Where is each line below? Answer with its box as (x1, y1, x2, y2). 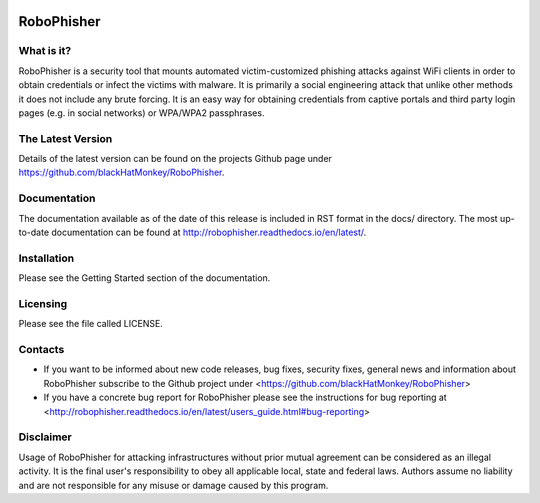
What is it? (18, 44, 72, 58)
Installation (18, 251, 75, 265)
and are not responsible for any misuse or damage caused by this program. (18, 479, 329, 491)
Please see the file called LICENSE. (18, 318, 164, 330)
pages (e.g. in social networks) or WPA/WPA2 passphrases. (18, 106, 265, 119)
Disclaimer (18, 430, 72, 444)
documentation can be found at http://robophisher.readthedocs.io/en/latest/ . (51, 226, 367, 238)
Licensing (18, 296, 68, 310)
